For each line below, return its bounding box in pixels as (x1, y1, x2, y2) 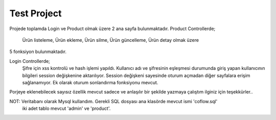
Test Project (9, 8, 62, 19)
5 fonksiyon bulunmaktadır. (9, 49, 66, 55)
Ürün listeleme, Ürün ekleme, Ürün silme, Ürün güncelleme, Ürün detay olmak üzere (22, 37, 199, 43)
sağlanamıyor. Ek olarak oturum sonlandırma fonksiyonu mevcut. (22, 79, 158, 85)
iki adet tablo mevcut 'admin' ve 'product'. (22, 105, 111, 112)
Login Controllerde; (9, 58, 51, 64)
